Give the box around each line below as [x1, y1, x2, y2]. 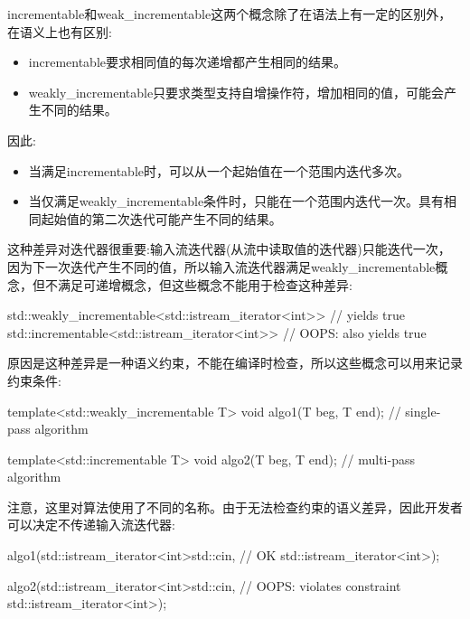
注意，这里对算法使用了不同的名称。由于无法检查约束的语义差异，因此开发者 [7, 497, 463, 516]
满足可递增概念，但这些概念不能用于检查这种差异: [57, 275, 352, 294]
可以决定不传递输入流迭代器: [7, 515, 175, 534]
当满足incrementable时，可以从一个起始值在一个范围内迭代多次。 [28, 161, 409, 180]
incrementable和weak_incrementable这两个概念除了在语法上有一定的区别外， [7, 5, 452, 23]
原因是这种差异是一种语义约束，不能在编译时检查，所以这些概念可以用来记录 [7, 353, 463, 372]
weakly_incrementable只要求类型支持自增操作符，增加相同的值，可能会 [28, 82, 445, 101]
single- [405, 401, 441, 420]
